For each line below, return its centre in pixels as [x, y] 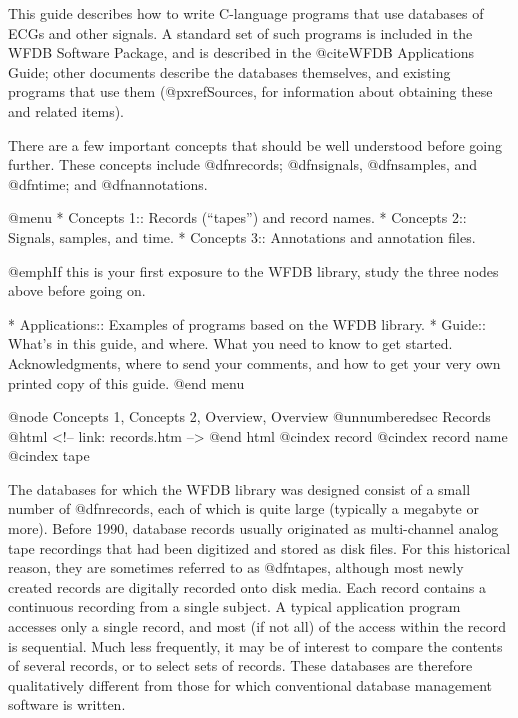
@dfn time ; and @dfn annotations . [108, 183]
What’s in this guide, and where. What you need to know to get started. [230, 343]
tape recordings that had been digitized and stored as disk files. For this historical [259, 547]
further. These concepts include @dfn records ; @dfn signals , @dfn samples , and [243, 164]
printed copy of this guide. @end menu [126, 382]
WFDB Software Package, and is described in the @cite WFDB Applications [241, 52]
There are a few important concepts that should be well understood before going [255, 144]
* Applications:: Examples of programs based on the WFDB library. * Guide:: [247, 323]
